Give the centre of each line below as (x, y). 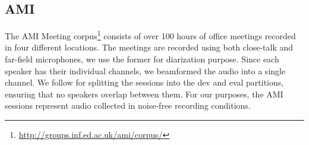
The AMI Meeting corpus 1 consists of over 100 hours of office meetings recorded (150, 35)
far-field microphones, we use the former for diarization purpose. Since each (142, 59)
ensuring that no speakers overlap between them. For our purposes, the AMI (144, 94)
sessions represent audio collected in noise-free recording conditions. (128, 105)
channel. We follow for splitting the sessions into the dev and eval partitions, (144, 82)
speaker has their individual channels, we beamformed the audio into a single (145, 70)
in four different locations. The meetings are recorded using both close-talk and (149, 47)
